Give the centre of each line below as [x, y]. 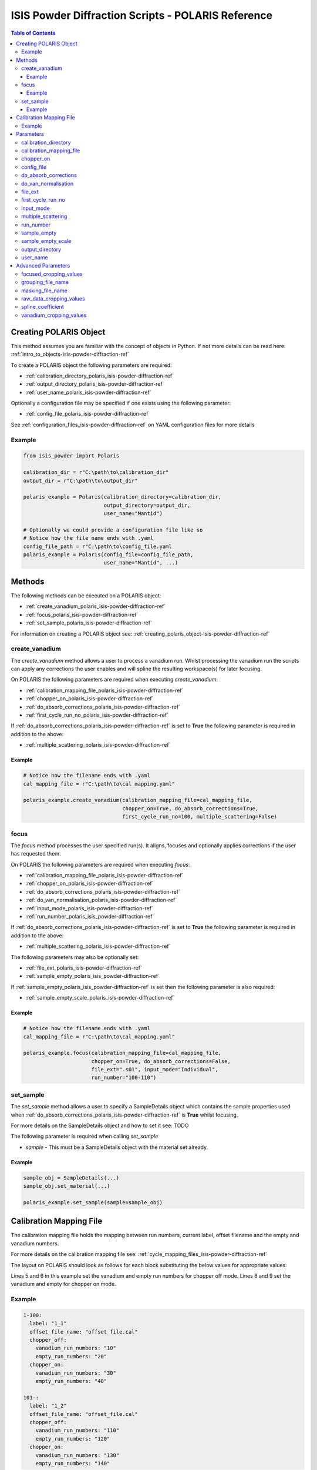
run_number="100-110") [124, 1078]
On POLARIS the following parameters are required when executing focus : [100, 864]
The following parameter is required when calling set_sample [85, 1136]
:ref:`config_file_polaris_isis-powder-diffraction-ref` [88, 414]
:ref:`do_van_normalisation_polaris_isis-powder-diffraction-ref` [101, 900]
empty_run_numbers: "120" [73, 1439]
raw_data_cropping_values [53, 299]
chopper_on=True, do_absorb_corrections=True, [190, 808]
